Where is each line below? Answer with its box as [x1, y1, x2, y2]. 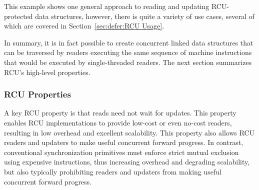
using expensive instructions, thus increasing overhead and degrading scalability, [4, 156, 250, 167]
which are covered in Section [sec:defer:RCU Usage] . [4, 20, 164, 31]
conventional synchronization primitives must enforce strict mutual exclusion [4, 146, 239, 157]
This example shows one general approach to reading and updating [4, 1, 209, 11]
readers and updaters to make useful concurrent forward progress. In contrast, [4, 137, 243, 147]
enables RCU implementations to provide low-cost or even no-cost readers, [4, 117, 232, 127]
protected [4, 10, 33, 21]
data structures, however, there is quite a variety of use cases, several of [35, 10, 254, 21]
